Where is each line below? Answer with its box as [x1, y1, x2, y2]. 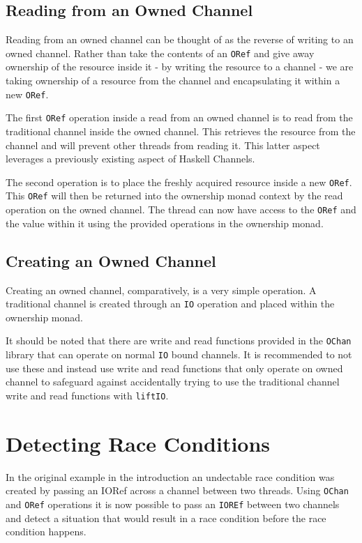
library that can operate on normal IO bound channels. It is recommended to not [6, 347, 352, 361]
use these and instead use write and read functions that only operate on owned [6, 360, 343, 375]
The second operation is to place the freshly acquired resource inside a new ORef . [6, 174, 352, 189]
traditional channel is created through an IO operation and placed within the [6, 296, 335, 311]
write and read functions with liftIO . [6, 388, 169, 402]
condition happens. [6, 524, 86, 539]
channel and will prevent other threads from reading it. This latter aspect [6, 137, 320, 152]
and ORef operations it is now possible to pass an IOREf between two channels [6, 496, 340, 511]
